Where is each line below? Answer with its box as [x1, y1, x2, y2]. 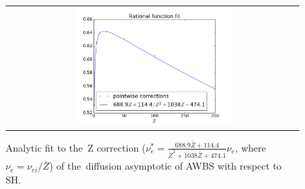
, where [235, 140, 266, 154]
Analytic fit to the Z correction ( [6, 140, 146, 154]
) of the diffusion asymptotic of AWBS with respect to [49, 159, 282, 173]
